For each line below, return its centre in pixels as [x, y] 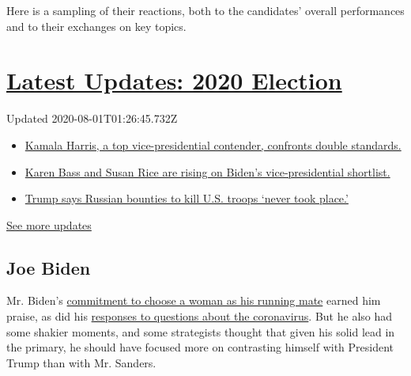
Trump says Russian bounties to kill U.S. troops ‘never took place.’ [187, 198]
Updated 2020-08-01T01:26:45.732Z [92, 118]
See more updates [49, 224]
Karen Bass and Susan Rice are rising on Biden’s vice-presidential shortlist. [207, 171]
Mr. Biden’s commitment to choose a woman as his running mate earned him [194, 300]
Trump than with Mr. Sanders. [81, 362]
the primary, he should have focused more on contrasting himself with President [200, 347]
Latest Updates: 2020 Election [174, 80]
